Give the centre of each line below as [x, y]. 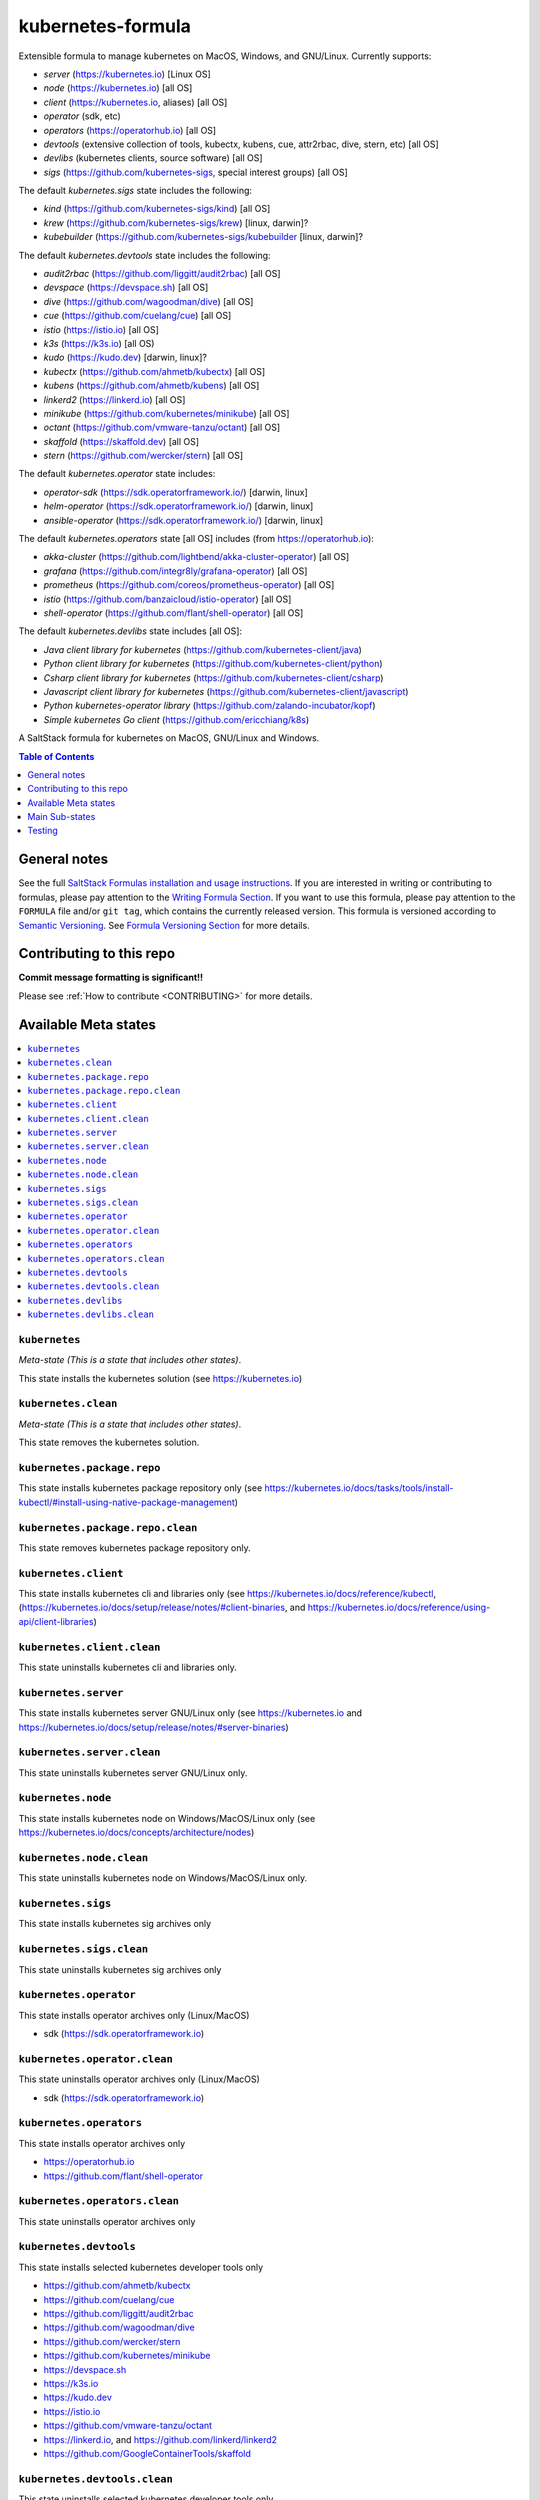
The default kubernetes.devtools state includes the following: [144, 255]
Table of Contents [56, 756]
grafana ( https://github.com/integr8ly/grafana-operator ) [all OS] [175, 571]
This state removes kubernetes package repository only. [134, 1547]
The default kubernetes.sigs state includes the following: [135, 191]
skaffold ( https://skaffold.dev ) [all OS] [121, 441]
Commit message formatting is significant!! [111, 977]
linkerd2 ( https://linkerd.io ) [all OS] [114, 399]
